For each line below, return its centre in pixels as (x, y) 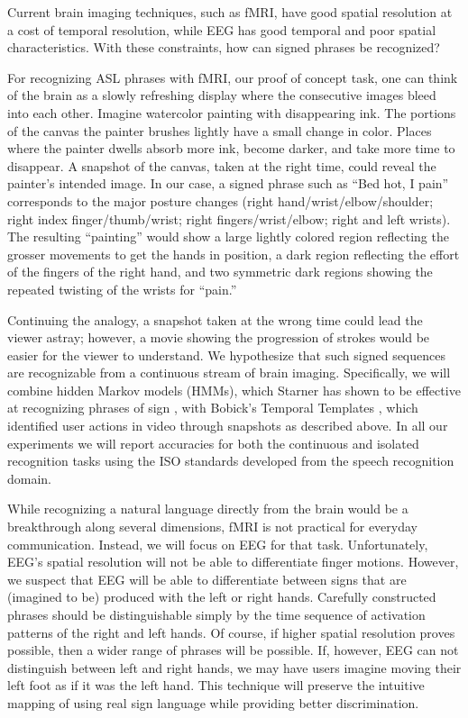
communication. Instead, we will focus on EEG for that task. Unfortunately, (218, 544)
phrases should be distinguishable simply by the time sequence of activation (216, 614)
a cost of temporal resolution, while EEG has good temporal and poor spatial (222, 29)
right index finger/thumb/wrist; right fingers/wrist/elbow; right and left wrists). (229, 218)
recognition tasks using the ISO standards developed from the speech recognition (231, 461)
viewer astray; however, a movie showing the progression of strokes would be (219, 337)
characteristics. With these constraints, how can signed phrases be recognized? (224, 47)
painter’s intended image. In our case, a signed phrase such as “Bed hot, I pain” (228, 183)
